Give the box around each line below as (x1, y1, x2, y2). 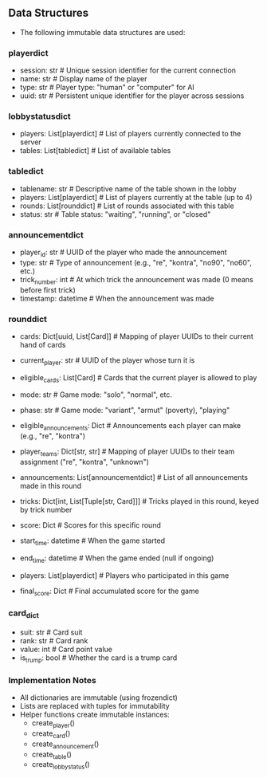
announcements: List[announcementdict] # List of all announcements (19, 473, 249, 482)
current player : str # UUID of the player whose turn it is (19, 355, 195, 367)
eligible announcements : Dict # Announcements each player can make (19, 421, 241, 433)
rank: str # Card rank (19, 636, 88, 646)
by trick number (19, 505, 73, 515)
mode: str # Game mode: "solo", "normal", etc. (19, 390, 173, 399)
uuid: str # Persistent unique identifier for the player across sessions (19, 91, 245, 100)
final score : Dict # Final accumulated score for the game (19, 586, 199, 597)
